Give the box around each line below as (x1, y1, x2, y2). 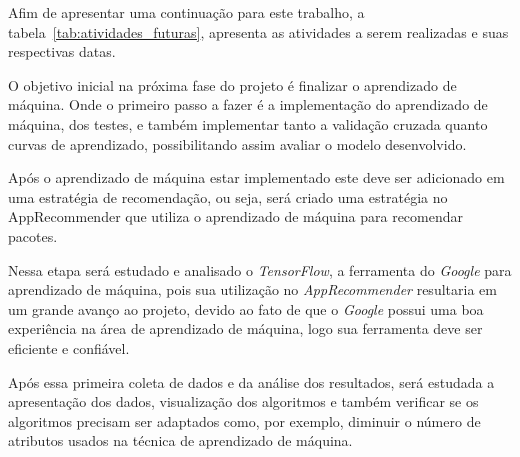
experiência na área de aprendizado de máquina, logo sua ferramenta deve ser (8, 318, 483, 339)
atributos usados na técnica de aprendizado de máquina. (8, 430, 353, 451)
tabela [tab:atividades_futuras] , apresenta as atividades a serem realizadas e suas (8, 21, 509, 42)
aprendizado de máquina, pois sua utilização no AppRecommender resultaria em (8, 279, 497, 300)
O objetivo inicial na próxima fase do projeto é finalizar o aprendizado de (8, 74, 457, 95)
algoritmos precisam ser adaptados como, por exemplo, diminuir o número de (8, 410, 481, 431)
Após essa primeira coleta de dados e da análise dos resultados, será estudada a (8, 371, 495, 392)
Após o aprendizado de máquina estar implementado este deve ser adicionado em (8, 167, 505, 188)
